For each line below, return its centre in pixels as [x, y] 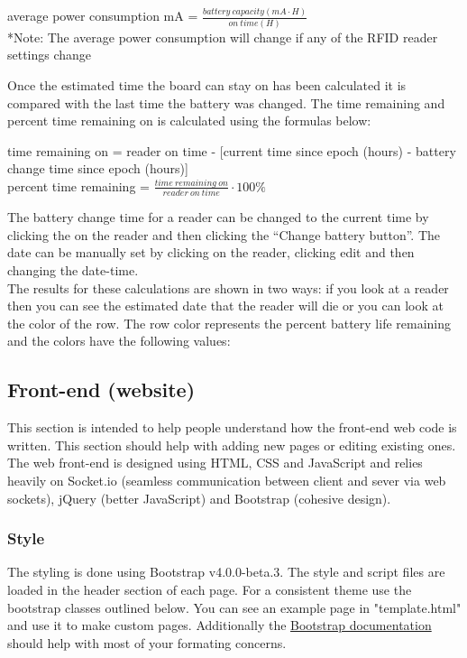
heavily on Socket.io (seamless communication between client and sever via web [227, 480]
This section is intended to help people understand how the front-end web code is [232, 427]
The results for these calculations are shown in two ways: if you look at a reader [228, 287]
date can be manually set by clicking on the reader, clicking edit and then [211, 252]
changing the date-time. [73, 270]
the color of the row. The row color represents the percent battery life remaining [229, 323]
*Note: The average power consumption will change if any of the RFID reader [223, 37]
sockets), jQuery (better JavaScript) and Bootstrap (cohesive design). [199, 498]
